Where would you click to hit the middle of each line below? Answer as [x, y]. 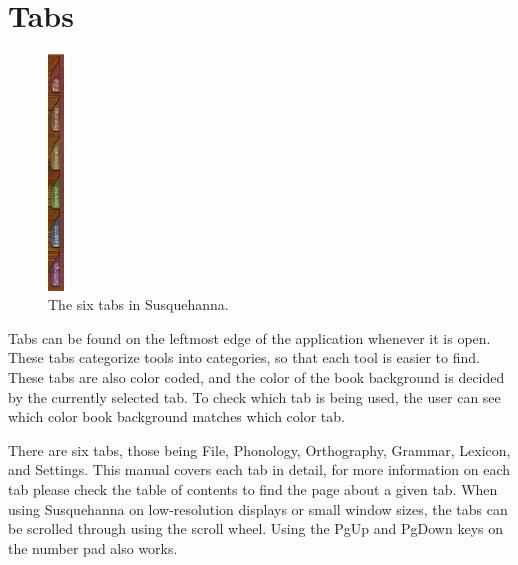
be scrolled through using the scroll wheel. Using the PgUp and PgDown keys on [255, 528]
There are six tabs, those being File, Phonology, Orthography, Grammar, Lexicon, [259, 449]
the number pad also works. [93, 547]
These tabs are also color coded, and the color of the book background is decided [256, 376]
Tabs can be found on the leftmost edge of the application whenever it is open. [249, 337]
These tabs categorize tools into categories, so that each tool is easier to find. [244, 357]
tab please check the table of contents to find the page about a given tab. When [253, 488]
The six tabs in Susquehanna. [138, 304]
